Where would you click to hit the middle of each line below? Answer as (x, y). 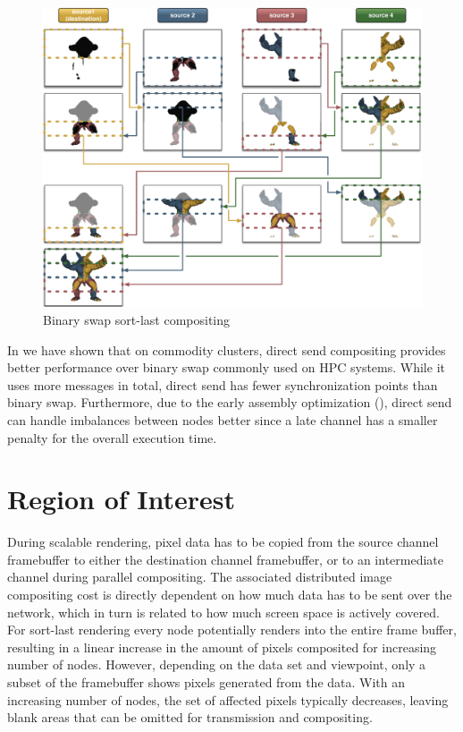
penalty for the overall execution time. (112, 437)
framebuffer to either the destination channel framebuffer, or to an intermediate (226, 559)
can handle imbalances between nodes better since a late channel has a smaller (223, 419)
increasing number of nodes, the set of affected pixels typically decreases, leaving (228, 699)
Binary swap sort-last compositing (137, 319)
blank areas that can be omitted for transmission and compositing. (190, 717)
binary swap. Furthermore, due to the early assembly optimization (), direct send (230, 402)
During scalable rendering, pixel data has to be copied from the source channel (223, 542)
